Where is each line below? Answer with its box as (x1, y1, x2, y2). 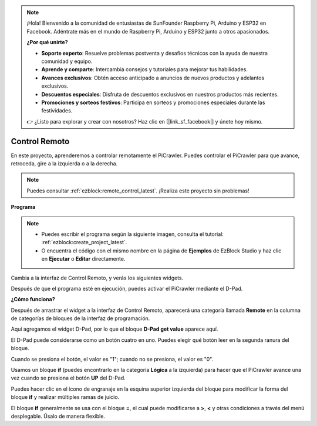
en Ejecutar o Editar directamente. (41, 255, 126, 262)
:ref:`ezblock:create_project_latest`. (41, 239, 127, 246)
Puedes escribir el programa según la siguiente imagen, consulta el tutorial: (41, 230, 224, 238)
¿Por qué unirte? (26, 39, 68, 46)
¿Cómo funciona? (11, 296, 55, 303)
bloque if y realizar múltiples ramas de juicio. (11, 394, 120, 401)
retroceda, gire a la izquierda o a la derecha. (11, 159, 118, 167)
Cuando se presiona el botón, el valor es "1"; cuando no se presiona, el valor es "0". (11, 355, 214, 362)
